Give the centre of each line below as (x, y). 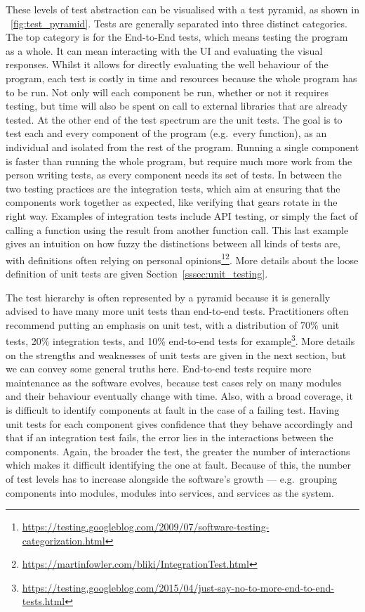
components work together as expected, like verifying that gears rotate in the (172, 202)
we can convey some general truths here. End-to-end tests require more (159, 369)
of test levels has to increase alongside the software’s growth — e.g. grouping (172, 478)
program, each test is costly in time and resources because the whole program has (181, 78)
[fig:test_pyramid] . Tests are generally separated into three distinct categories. (179, 23)
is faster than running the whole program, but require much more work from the (179, 161)
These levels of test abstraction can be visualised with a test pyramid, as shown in (182, 9)
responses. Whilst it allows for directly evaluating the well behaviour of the (167, 64)
